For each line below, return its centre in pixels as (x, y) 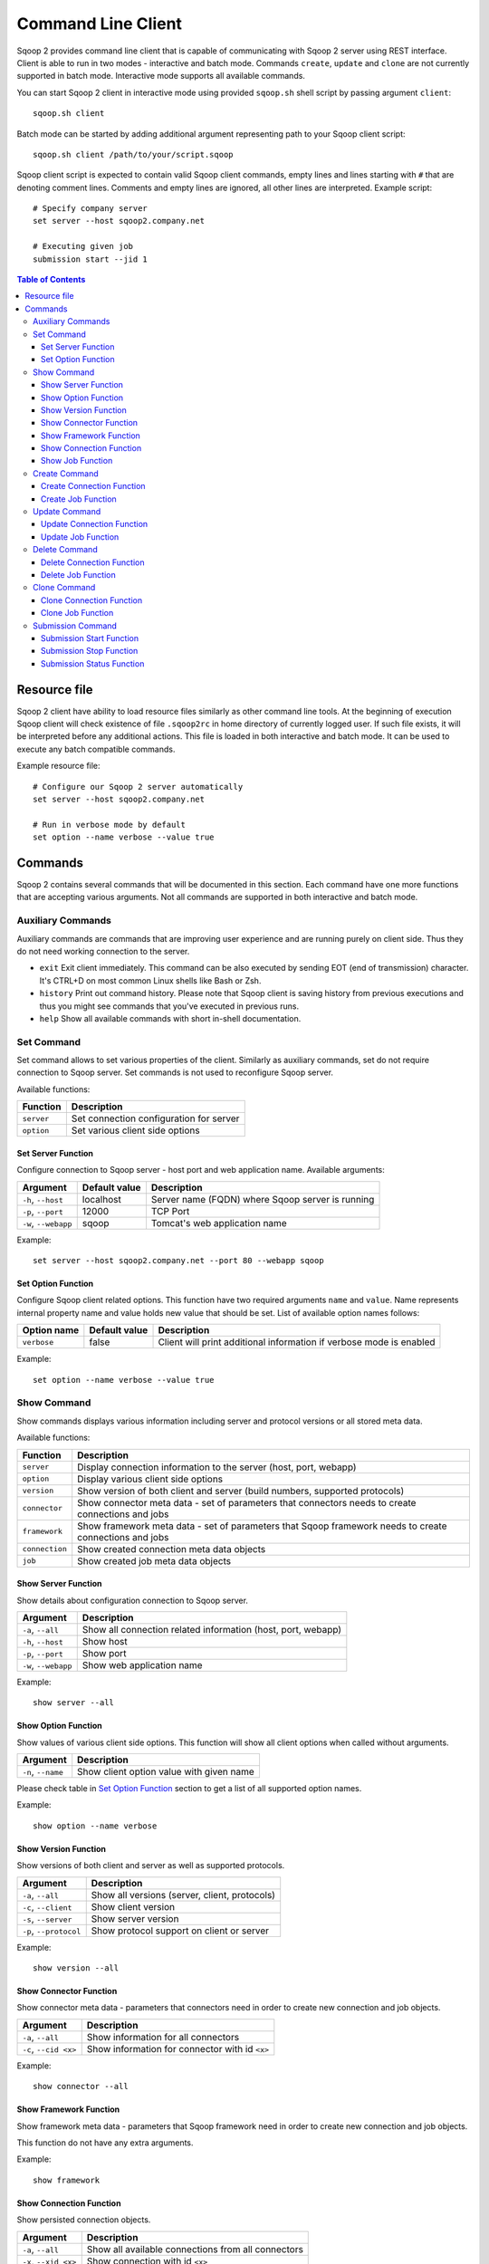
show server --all (74, 1703)
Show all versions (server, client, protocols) (183, 1895)
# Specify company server (91, 209)
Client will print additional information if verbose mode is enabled (297, 1342)
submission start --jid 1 (91, 259)
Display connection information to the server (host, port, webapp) (217, 1467)
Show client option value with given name (166, 1772)
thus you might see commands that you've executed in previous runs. (169, 1006)
